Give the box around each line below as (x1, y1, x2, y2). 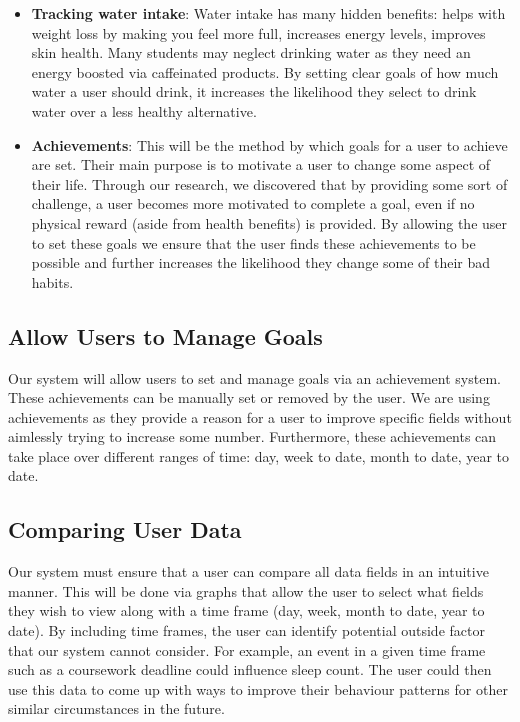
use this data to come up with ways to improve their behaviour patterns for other (8, 678, 508, 699)
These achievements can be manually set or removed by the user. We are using (8, 387, 490, 408)
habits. (31, 271, 74, 292)
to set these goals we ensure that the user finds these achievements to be (31, 232, 476, 253)
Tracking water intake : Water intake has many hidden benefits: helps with (31, 3, 506, 23)
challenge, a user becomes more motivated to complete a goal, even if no (31, 193, 475, 214)
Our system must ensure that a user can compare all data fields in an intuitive (8, 561, 489, 582)
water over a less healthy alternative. (31, 100, 257, 121)
